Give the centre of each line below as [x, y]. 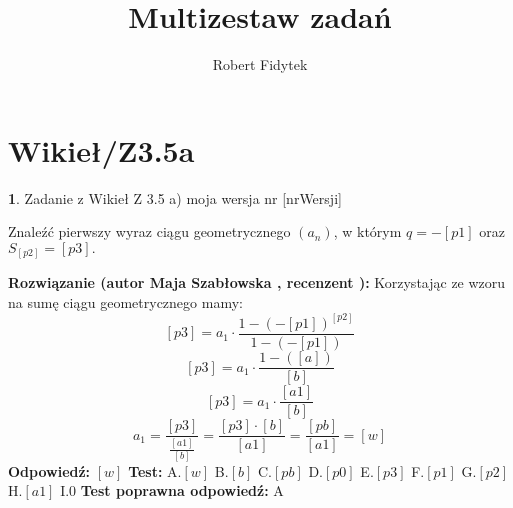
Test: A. [155, 470]
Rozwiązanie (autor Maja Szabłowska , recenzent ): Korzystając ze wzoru [257, 282]
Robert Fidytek [260, 64]
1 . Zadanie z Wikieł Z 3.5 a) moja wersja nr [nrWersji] [175, 197]
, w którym [367, 231]
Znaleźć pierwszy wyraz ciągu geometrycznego [149, 231]
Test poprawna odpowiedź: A [182, 490]
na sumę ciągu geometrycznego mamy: [125, 301]
